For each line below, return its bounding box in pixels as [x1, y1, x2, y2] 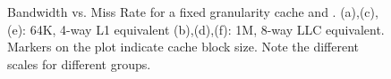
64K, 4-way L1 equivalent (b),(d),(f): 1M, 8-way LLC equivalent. [30, 20, 385, 38]
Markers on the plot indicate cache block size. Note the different [7, 37, 360, 56]
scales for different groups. [7, 54, 151, 73]
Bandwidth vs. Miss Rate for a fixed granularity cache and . [7, 3, 336, 20]
